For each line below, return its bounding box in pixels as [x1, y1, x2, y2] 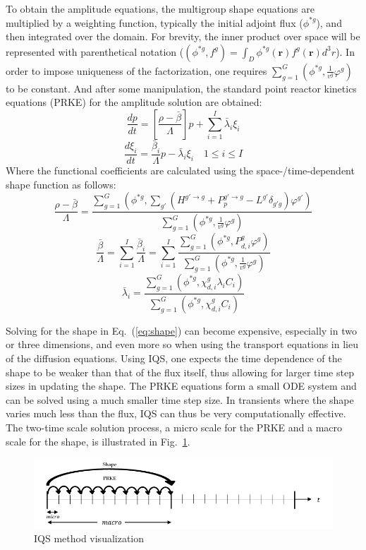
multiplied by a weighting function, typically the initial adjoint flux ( [6, 15, 303, 30]
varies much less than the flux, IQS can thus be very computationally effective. [6, 406, 346, 421]
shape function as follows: [6, 177, 116, 191]
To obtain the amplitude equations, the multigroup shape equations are [6, 1, 315, 16]
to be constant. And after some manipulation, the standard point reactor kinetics [6, 80, 357, 95]
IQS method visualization [34, 531, 145, 546]
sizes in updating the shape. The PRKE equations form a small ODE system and [6, 378, 357, 393]
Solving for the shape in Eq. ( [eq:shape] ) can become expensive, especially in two [6, 323, 357, 337]
